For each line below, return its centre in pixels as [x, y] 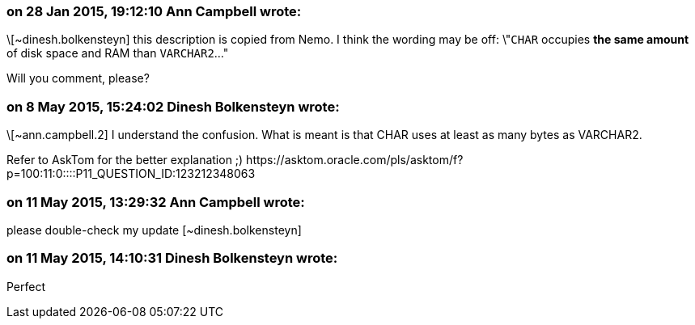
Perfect [26, 286]
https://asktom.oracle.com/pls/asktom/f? [355, 160]
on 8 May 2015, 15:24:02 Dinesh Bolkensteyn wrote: [173, 106]
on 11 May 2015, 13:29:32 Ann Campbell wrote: [156, 202]
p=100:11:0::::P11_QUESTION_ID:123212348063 [131, 174]
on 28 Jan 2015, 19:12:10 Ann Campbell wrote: [154, 11]
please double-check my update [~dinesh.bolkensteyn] [154, 230]
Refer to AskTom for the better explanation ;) [125, 160]
